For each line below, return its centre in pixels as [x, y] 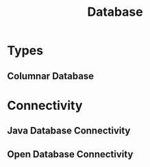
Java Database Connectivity [69, 131]
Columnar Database [51, 76]
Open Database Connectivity [70, 154]
